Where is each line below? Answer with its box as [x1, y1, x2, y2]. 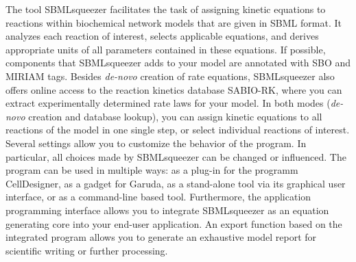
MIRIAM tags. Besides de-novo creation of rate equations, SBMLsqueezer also [5, 68, 335, 83]
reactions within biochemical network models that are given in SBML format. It [5, 15, 342, 29]
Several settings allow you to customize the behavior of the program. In [5, 135, 307, 150]
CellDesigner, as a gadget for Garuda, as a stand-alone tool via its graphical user [5, 176, 346, 190]
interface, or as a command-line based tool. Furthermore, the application [5, 189, 311, 204]
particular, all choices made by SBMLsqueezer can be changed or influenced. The [5, 149, 346, 163]
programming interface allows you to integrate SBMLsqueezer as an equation [5, 202, 329, 217]
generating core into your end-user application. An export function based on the [5, 216, 342, 231]
